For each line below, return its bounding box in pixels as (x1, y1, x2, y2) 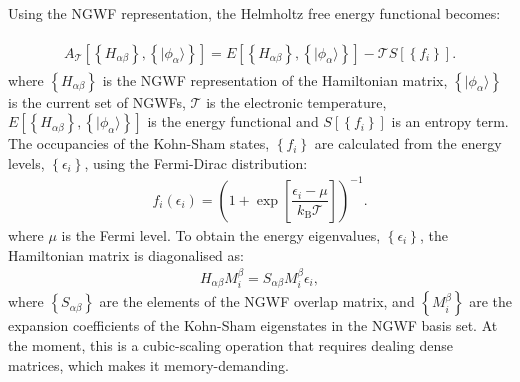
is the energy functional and (147, 111, 319, 132)
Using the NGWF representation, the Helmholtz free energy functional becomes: (8, 3, 501, 23)
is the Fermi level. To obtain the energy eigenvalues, (61, 224, 381, 245)
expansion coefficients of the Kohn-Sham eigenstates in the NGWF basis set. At (8, 315, 498, 336)
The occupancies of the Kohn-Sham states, (8, 133, 270, 154)
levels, (8, 152, 45, 173)
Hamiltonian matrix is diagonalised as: (8, 244, 244, 265)
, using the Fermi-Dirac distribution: (84, 152, 308, 173)
